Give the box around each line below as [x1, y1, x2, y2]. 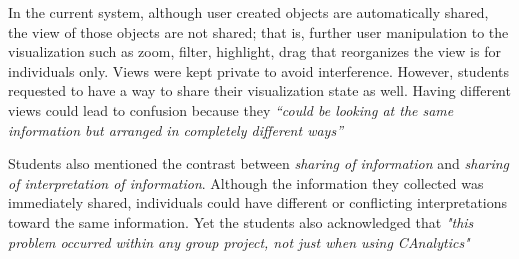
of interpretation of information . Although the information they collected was [8, 172, 484, 193]
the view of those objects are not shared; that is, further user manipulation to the [8, 21, 509, 42]
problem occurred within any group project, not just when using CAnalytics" [8, 231, 470, 252]
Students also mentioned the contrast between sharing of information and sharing [8, 153, 510, 174]
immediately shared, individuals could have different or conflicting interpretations [8, 192, 508, 213]
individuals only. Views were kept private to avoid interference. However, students [8, 60, 509, 81]
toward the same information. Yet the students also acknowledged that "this [8, 211, 474, 232]
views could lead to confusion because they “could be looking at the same [8, 99, 454, 120]
